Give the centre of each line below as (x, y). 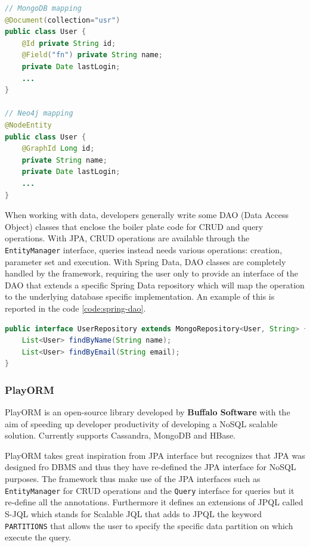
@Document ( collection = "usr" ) (63, 20)
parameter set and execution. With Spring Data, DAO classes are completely (145, 261)
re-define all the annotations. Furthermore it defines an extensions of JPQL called (154, 502)
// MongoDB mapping (43, 8)
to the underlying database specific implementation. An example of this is (140, 296)
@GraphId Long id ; (58, 149)
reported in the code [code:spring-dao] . (75, 308)
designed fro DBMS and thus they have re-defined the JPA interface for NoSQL (151, 467)
